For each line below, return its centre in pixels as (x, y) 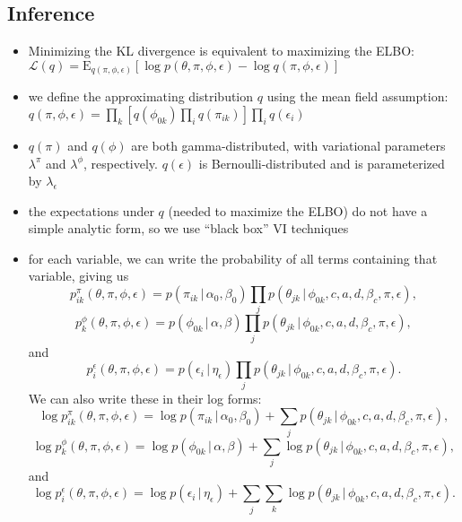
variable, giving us (78, 276)
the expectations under (91, 210)
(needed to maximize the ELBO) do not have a (298, 210)
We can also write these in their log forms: (145, 398)
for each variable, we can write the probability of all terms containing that (233, 258)
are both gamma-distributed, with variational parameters (288, 145)
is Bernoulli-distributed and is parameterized (322, 163)
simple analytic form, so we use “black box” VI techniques (188, 228)
